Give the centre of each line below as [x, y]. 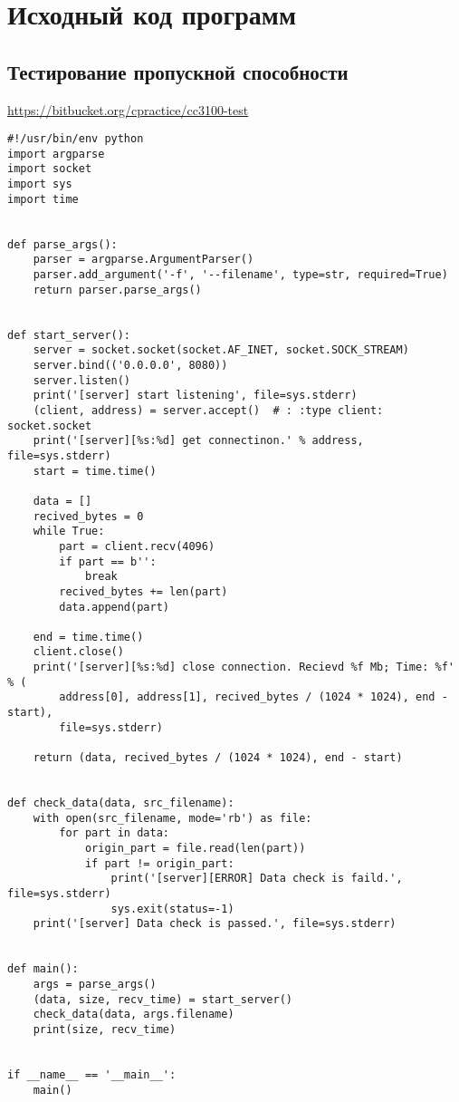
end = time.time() [88, 637]
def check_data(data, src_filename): [121, 803]
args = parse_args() [95, 984]
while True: [69, 532]
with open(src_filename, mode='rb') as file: [172, 818]
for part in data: [114, 833]
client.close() [78, 652]
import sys [40, 184]
